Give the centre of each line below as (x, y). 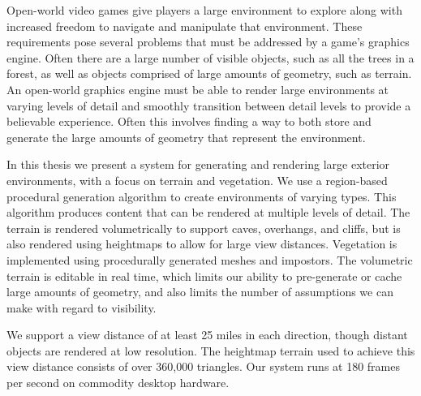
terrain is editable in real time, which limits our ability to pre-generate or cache (204, 275)
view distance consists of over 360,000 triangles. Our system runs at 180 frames (204, 366)
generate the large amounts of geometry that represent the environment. (186, 137)
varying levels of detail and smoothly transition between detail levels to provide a (209, 105)
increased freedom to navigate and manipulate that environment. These (185, 26)
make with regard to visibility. (82, 307)
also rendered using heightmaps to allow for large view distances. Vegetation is (202, 244)
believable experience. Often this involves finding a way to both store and (189, 121)
